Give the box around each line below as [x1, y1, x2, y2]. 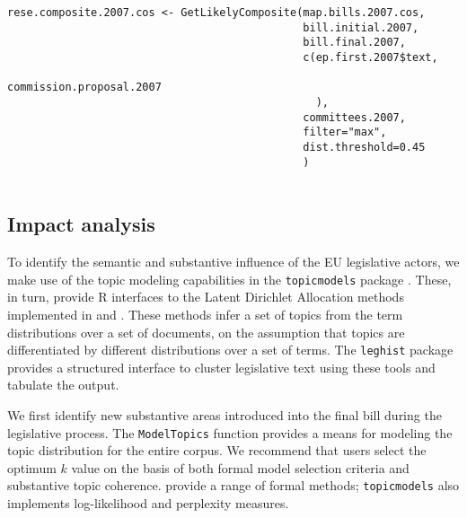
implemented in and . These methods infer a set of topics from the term [7, 304, 403, 323]
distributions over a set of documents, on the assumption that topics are [7, 322, 405, 341]
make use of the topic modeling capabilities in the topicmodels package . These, [7, 269, 452, 288]
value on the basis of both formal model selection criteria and [71, 458, 410, 477]
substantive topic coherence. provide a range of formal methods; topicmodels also [7, 476, 460, 495]
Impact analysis [7, 210, 155, 238]
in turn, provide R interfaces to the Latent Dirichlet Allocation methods [7, 287, 404, 306]
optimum [7, 458, 57, 477]
